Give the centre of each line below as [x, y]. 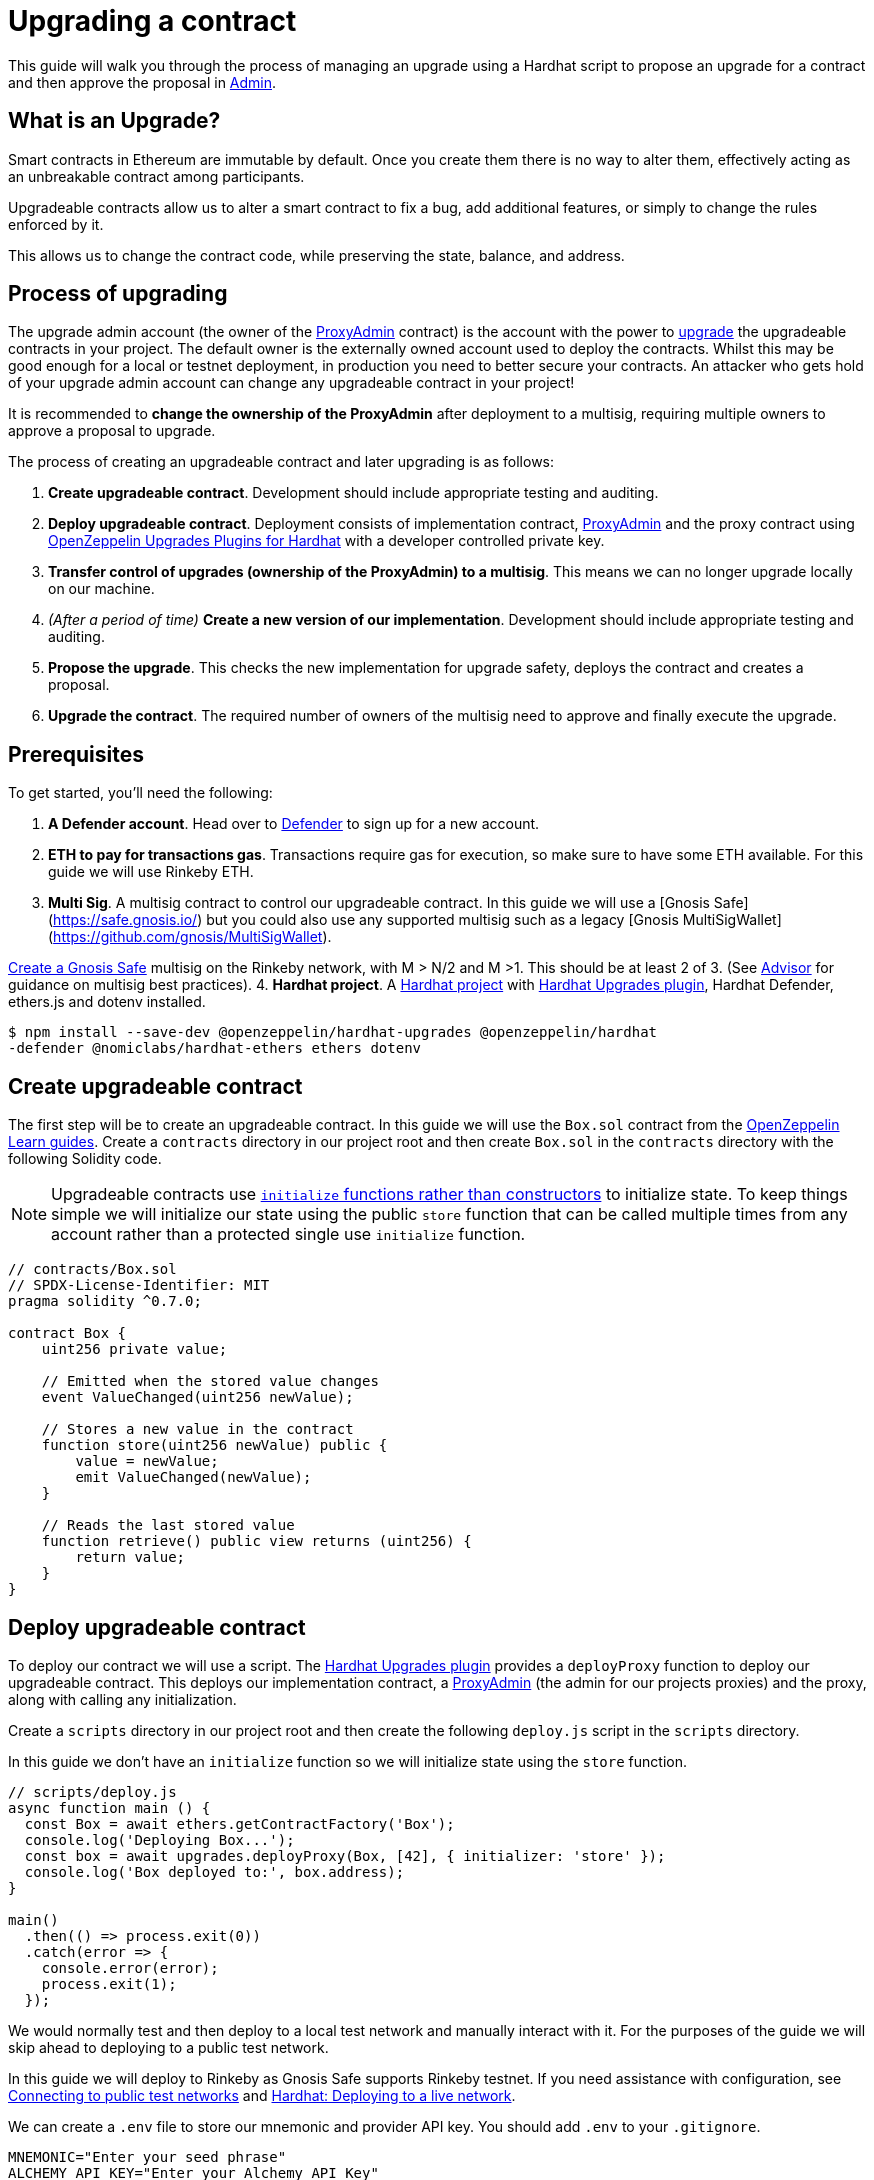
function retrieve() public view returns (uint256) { [256, 1541]
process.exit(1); [109, 1983]
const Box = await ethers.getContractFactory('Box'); [239, 1823]
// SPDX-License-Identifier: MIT [139, 1285]
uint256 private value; [134, 1349]
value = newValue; [147, 1461]
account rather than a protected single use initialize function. [288, 1234]
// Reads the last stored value [168, 1525]
